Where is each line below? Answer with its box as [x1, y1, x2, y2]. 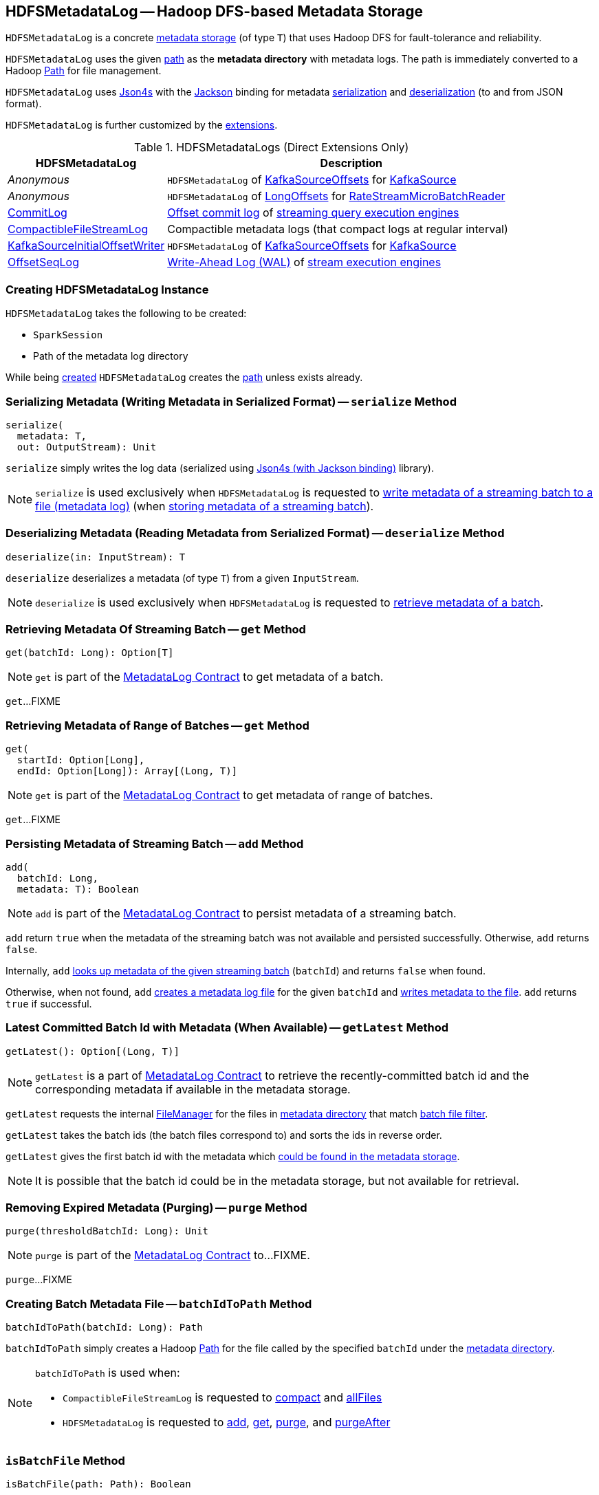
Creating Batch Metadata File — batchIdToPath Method [6, 1296, 312, 1311]
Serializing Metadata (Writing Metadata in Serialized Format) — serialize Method [6, 394, 457, 408]
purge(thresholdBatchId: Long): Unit [6, 1225, 209, 1237]
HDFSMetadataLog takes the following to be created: [6, 307, 247, 320]
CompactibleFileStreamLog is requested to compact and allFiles [63, 1390, 382, 1405]
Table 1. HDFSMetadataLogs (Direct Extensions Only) [133, 140, 409, 155]
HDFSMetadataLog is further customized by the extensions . [6, 119, 278, 131]
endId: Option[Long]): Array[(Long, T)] [17, 765, 238, 777]
